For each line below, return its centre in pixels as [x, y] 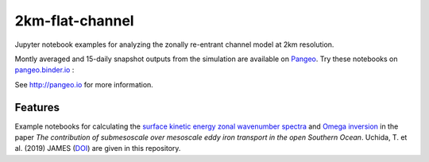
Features [37, 107]
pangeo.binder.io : [44, 70]
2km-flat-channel [74, 21]
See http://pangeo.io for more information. [84, 84]
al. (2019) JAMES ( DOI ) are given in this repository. [98, 148]
